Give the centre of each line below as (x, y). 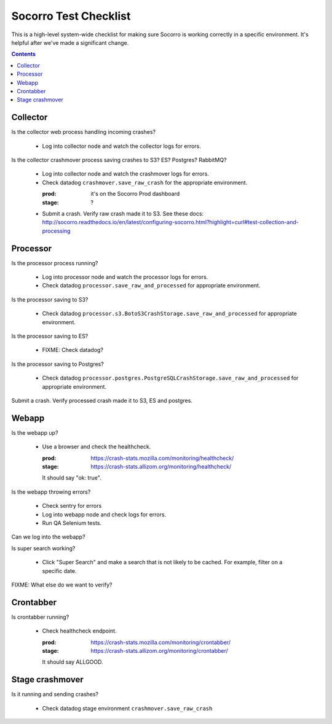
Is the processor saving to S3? (50, 299)
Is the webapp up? (35, 432)
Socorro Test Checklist (71, 16)
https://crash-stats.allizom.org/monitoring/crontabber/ (160, 650)
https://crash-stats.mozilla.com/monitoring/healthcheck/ (162, 458)
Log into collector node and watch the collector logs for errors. (121, 146)
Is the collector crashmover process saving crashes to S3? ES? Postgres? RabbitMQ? (119, 160)
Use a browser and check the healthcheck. (97, 447)
